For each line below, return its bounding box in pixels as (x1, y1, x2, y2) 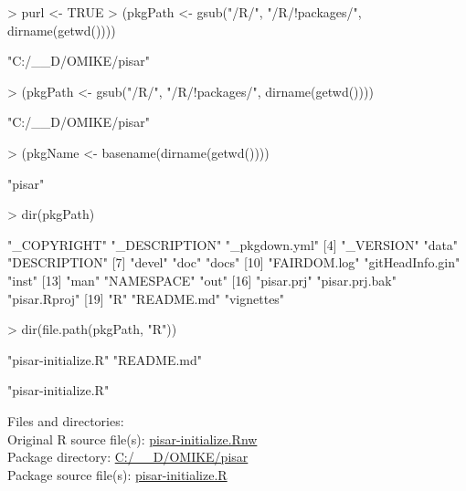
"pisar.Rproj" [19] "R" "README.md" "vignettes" (7, 288, 285, 308)
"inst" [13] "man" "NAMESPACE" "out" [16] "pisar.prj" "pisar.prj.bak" (7, 270, 397, 289)
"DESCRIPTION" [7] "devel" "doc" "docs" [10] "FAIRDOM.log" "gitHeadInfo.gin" (7, 253, 461, 272)
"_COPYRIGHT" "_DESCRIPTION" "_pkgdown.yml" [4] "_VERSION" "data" (7, 235, 459, 254)
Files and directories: (7, 411, 124, 430)
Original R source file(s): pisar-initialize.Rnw (7, 429, 258, 448)
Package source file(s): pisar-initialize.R (7, 465, 228, 484)
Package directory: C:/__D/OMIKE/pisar (7, 447, 249, 466)
